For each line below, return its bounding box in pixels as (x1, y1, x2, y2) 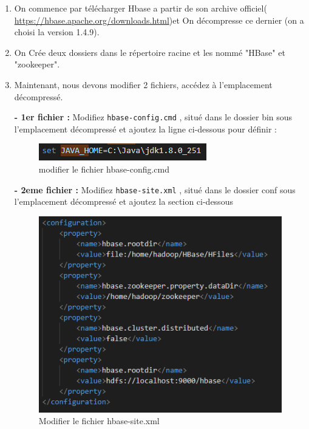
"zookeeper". (14, 58, 60, 70)
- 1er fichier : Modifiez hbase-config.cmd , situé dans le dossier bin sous (14, 111, 293, 123)
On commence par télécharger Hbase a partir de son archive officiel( (14, 2, 267, 14)
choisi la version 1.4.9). (14, 26, 100, 38)
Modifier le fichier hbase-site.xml (38, 414, 160, 427)
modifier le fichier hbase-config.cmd (38, 163, 170, 175)
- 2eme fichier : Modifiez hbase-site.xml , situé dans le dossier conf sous (14, 183, 296, 196)
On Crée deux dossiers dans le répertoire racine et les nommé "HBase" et (14, 46, 285, 58)
